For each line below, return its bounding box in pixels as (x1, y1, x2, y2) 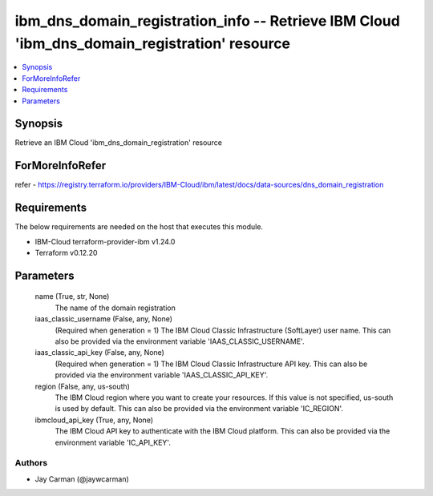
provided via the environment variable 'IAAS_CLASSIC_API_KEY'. (55, 370, 269, 380)
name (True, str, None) (34, 292, 110, 301)
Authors (14, 458, 48, 469)
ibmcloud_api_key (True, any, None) (34, 415, 154, 425)
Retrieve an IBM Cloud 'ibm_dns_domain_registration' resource (14, 138, 222, 147)
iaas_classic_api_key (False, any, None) (34, 348, 164, 357)
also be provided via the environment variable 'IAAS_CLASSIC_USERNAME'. (55, 337, 305, 346)
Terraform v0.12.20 (34, 248, 98, 258)
